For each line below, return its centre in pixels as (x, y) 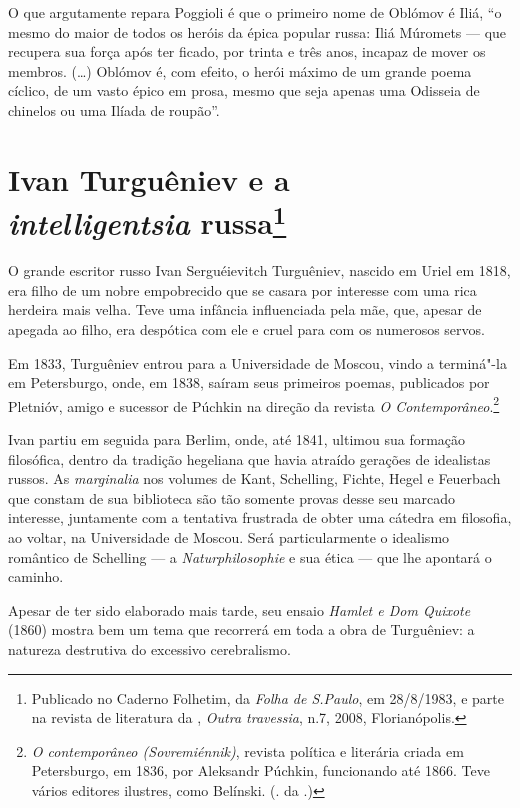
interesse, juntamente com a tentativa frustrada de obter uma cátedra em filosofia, (260, 517)
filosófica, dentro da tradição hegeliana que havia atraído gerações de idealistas (249, 458)
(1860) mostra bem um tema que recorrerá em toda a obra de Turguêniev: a (241, 629)
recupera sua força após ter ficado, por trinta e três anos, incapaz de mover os (247, 51)
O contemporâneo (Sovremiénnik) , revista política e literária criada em (247, 750)
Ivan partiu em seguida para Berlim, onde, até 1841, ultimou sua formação (237, 439)
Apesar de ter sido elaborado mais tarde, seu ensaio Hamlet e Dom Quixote (239, 609)
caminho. (36, 576)
